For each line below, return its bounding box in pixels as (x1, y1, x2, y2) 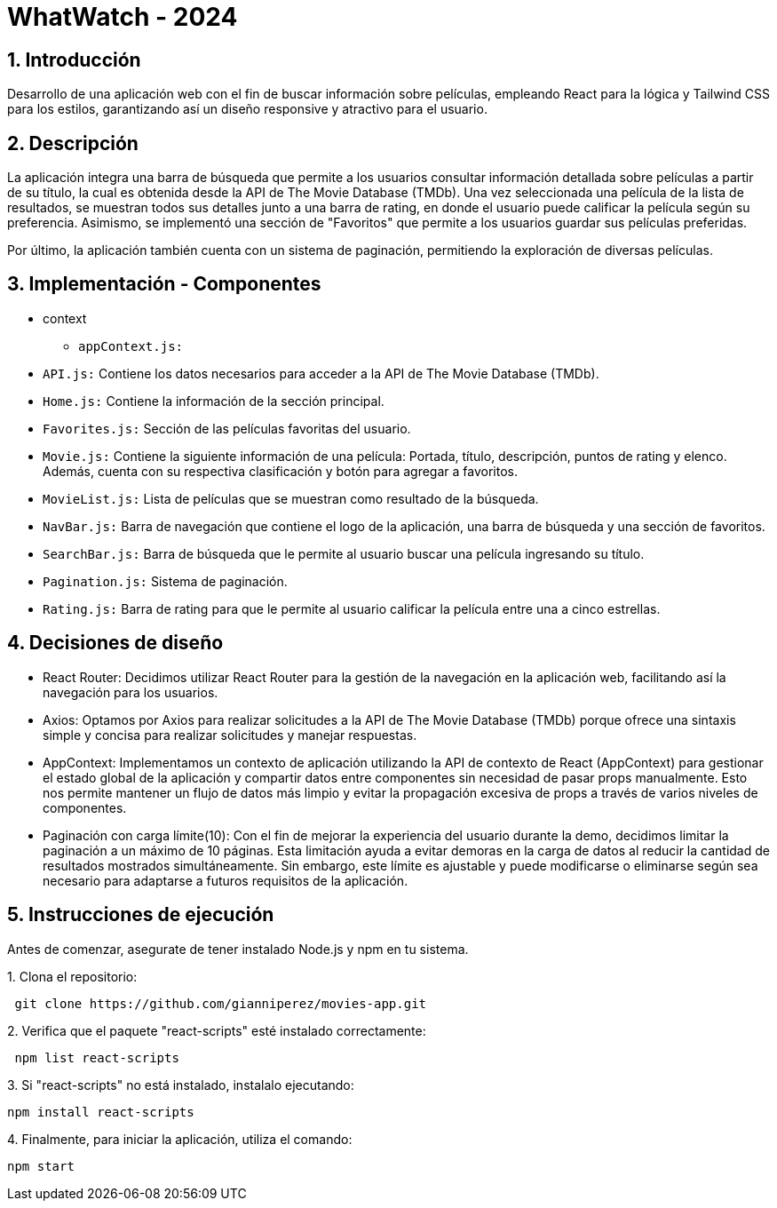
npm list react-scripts (14, 1050, 179, 1065)
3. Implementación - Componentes (7, 273, 321, 296)
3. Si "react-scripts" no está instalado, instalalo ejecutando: (7, 1077, 354, 1093)
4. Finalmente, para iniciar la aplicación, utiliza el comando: (7, 1131, 353, 1147)
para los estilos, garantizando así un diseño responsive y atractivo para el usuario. (7, 101, 488, 117)
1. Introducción (7, 48, 141, 71)
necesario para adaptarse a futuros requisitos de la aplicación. (43, 872, 408, 888)
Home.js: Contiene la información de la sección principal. (43, 393, 385, 409)
